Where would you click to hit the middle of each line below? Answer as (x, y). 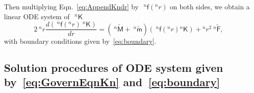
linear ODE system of (37, 16)
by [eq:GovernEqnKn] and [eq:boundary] (112, 82)
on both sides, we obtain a (210, 6)
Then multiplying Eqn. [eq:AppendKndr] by (71, 6)
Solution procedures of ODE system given (114, 67)
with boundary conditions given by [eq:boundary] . (80, 41)
